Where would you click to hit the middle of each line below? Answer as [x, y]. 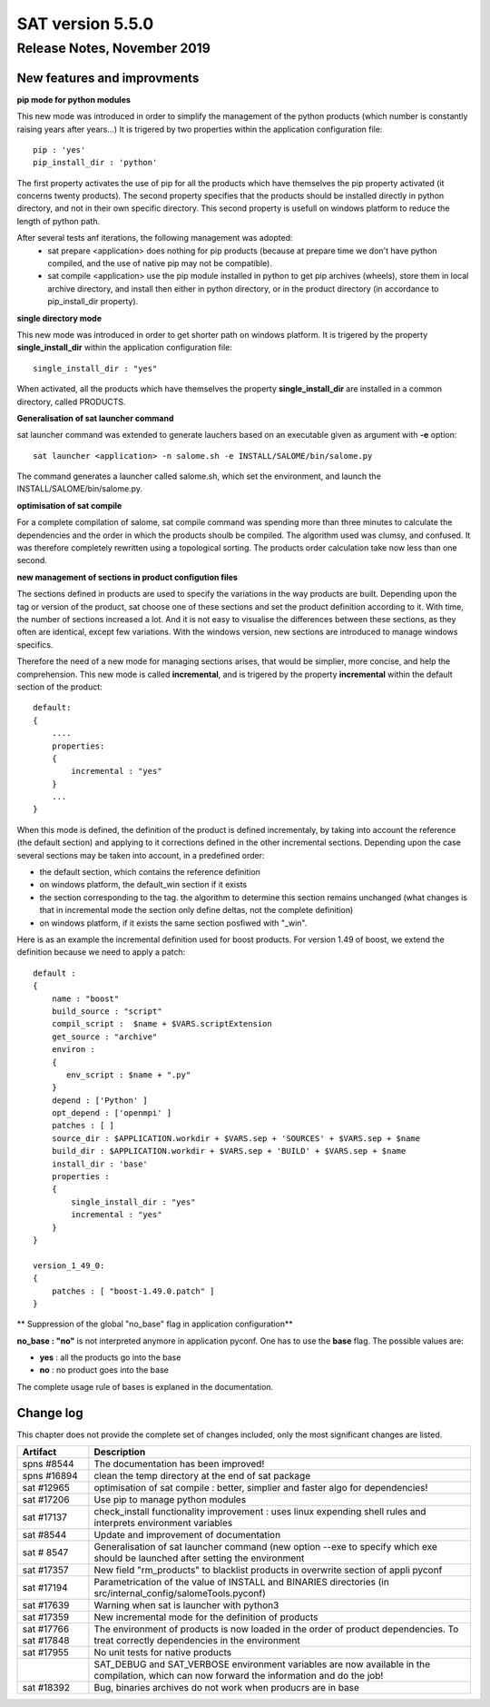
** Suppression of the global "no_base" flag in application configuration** [155, 1324]
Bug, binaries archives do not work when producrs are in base [227, 1688]
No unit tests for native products [162, 1652]
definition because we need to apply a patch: [101, 952]
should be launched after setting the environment [199, 1558]
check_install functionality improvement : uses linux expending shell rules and [260, 1512]
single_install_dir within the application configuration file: [125, 347]
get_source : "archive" [104, 1037]
